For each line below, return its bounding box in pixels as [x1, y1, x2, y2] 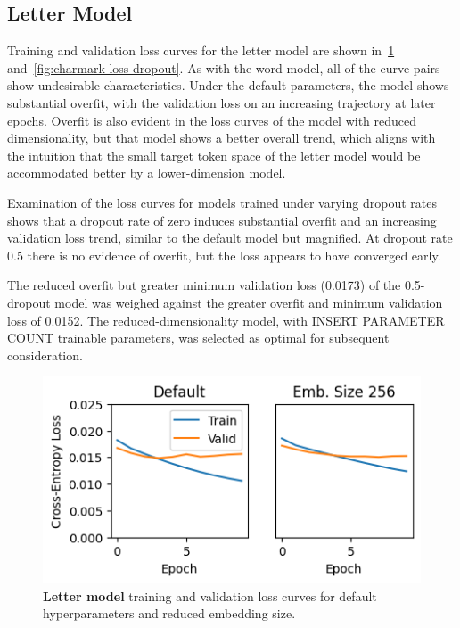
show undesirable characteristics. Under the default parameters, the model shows [7, 76, 449, 95]
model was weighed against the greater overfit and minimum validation [54, 293, 443, 311]
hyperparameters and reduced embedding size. [43, 604, 296, 623]
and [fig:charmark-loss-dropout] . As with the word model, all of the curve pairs [7, 58, 440, 77]
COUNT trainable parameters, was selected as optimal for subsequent [7, 328, 390, 347]
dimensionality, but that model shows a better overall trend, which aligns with [7, 128, 436, 147]
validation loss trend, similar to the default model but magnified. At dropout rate [7, 228, 453, 247]
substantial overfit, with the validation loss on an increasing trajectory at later [7, 93, 436, 112]
